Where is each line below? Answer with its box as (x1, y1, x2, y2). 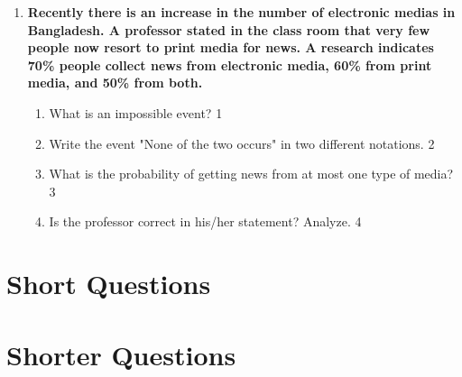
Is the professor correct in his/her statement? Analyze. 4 (49, 212, 362, 231)
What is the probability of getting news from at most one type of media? (49, 164, 454, 183)
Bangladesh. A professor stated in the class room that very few (27, 20, 430, 39)
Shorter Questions (6, 336, 236, 372)
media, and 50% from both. (27, 73, 203, 92)
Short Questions (6, 265, 211, 302)
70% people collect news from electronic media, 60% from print (27, 55, 432, 74)
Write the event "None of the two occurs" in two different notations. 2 (49, 133, 435, 152)
